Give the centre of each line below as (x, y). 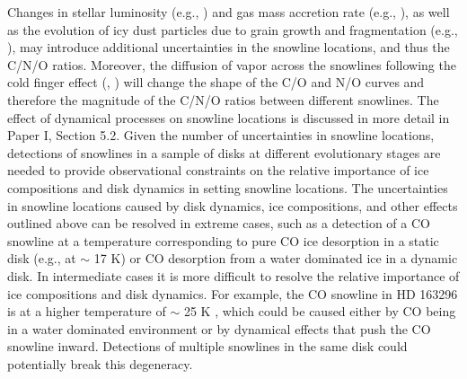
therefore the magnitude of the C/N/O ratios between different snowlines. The (223, 99)
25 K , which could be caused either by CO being (320, 311)
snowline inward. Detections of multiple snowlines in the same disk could (207, 346)
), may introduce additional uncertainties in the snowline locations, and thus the (229, 47)
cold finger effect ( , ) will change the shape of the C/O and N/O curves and (216, 82)
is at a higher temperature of (87, 311)
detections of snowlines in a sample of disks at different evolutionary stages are (224, 152)
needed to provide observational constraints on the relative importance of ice (218, 170)
